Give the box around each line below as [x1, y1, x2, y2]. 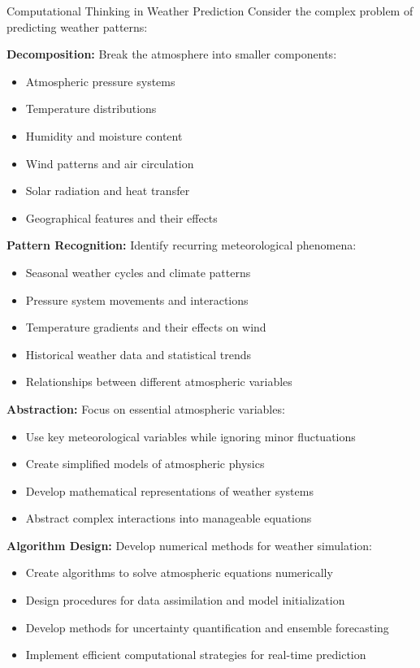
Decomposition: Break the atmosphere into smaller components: [6, 46, 337, 63]
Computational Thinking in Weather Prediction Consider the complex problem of [6, 2, 414, 19]
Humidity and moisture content [25, 127, 183, 144]
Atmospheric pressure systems [25, 72, 175, 89]
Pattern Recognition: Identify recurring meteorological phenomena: [6, 236, 357, 254]
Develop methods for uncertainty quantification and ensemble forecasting [25, 618, 389, 635]
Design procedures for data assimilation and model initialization [25, 592, 345, 609]
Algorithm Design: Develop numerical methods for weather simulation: [6, 536, 372, 553]
